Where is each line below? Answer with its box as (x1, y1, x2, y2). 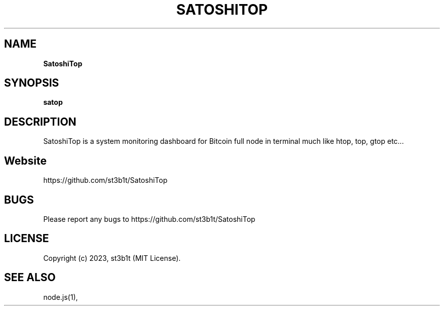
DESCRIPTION (4, 115, 77, 128)
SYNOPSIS (4, 76, 59, 90)
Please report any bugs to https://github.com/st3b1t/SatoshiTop (43, 214, 255, 223)
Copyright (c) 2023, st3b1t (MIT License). (43, 253, 181, 262)
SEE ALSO (4, 271, 56, 284)
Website (4, 154, 47, 167)
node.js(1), (43, 292, 78, 301)
